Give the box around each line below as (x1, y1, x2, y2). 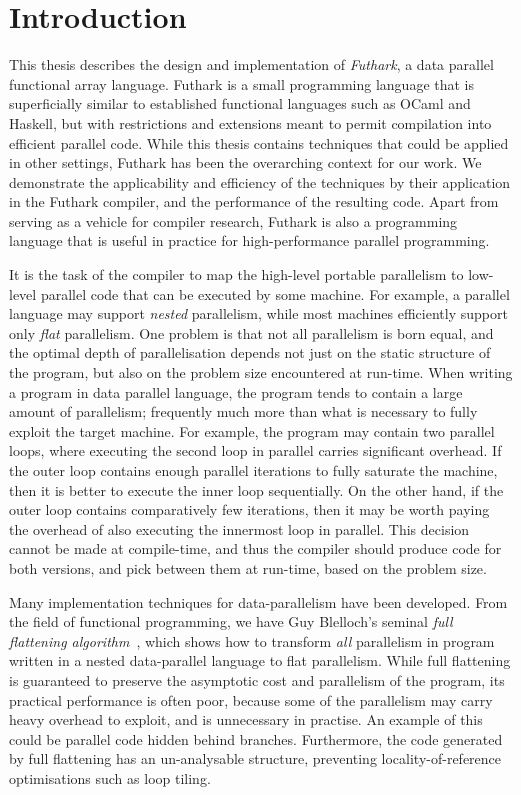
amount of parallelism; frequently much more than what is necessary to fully (9, 401, 478, 422)
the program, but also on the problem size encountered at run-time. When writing (9, 362, 513, 383)
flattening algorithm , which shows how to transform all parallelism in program (9, 630, 495, 651)
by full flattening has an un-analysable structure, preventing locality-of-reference (9, 748, 502, 769)
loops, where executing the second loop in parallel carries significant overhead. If (9, 440, 502, 461)
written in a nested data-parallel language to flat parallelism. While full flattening (9, 650, 511, 671)
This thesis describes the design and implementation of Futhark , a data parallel (9, 54, 494, 75)
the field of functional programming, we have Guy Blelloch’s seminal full (9, 611, 453, 632)
